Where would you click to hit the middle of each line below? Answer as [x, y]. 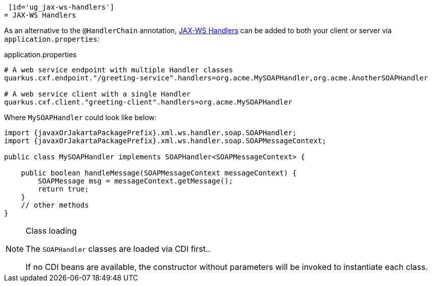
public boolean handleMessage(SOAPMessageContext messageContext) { [159, 173]
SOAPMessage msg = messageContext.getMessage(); [136, 181]
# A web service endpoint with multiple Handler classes [119, 70]
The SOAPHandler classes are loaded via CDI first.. [118, 249]
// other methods [55, 205]
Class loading [51, 231]
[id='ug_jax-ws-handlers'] [61, 7]
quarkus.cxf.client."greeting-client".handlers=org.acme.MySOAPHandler [148, 102]
